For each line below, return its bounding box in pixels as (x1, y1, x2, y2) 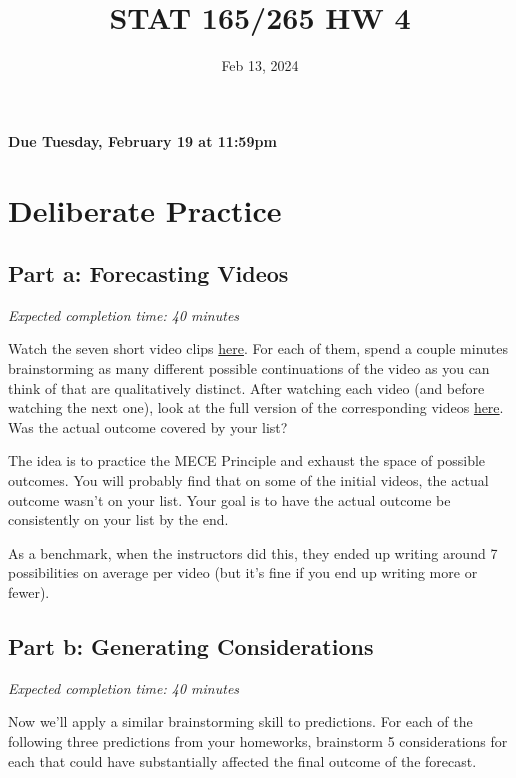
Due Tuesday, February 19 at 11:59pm (8, 130, 277, 151)
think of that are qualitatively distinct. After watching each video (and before (8, 377, 485, 398)
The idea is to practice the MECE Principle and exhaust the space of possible (8, 450, 486, 471)
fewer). (8, 582, 50, 603)
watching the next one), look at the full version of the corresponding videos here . (8, 397, 504, 418)
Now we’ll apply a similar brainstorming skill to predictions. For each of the (8, 711, 473, 732)
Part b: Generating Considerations (8, 631, 374, 661)
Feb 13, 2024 (221, 55, 299, 76)
